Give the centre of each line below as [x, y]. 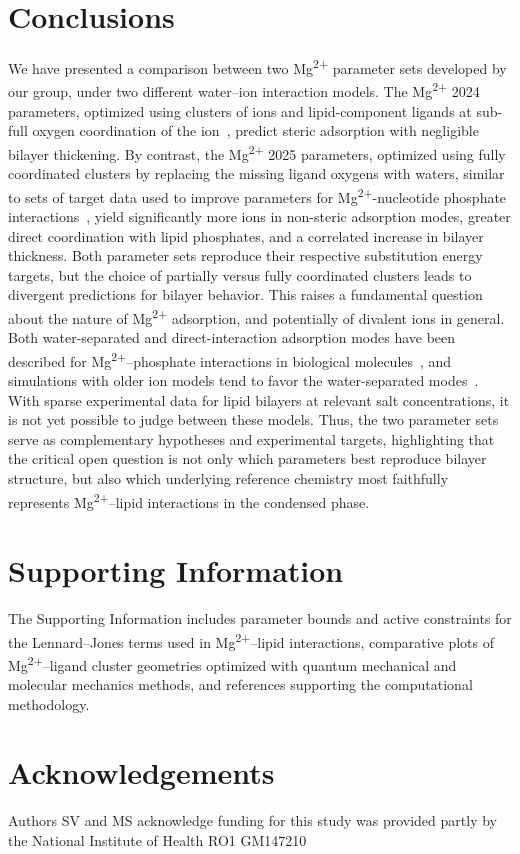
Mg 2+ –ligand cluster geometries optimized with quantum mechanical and [232, 663]
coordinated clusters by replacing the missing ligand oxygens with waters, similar [256, 173]
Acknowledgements [141, 772]
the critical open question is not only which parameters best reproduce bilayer [247, 458]
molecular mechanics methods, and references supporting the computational [240, 684]
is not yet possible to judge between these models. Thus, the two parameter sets [253, 419]
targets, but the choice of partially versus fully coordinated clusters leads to [240, 274]
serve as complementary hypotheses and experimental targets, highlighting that [251, 438]
